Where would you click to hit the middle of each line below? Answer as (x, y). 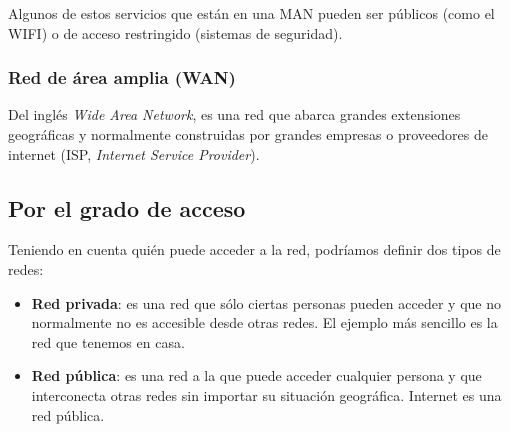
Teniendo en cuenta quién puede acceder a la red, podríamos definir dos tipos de (254, 249)
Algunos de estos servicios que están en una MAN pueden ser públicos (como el (251, 13)
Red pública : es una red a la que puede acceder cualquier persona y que (256, 375)
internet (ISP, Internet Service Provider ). (134, 153)
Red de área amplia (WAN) (122, 77)
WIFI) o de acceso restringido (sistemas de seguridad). (175, 32)
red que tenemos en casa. (108, 341)
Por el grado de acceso (127, 207)
